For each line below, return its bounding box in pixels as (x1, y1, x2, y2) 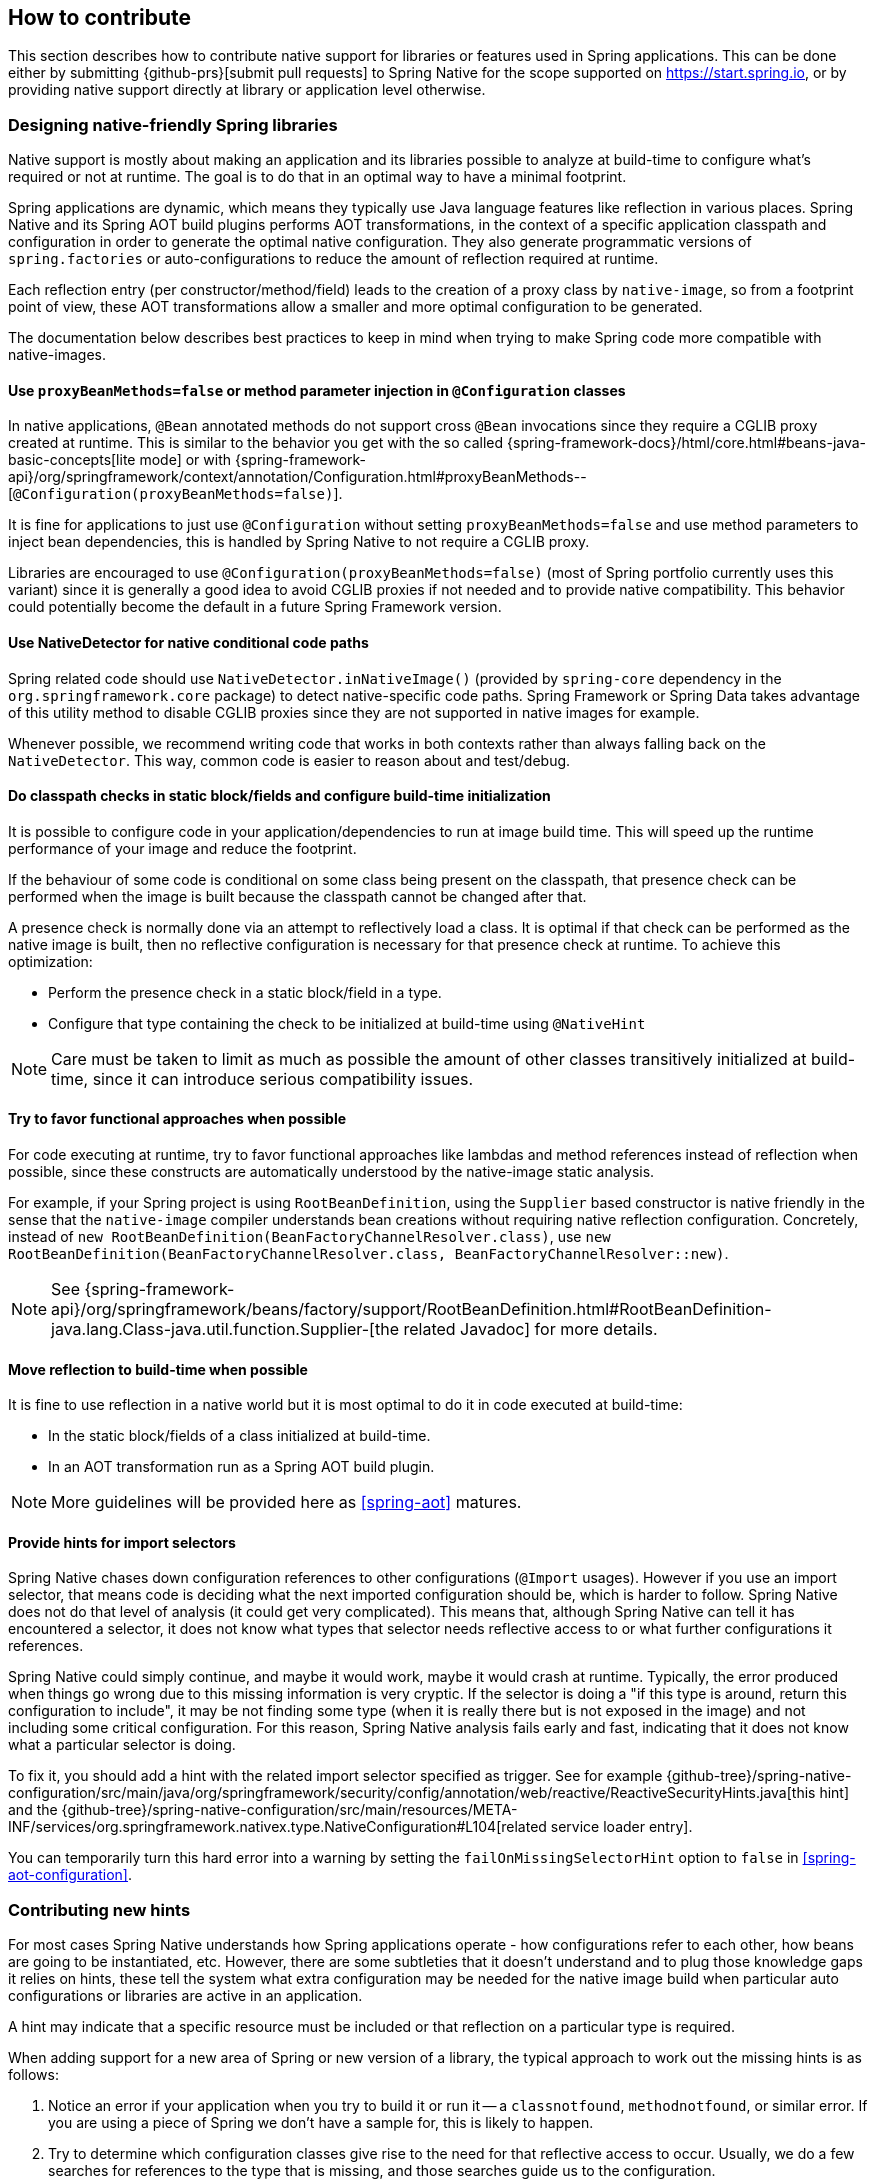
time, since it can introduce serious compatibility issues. (51, 1068, 474, 1089)
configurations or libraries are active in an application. (8, 1987, 363, 2005)
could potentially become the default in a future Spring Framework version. (8, 598, 502, 616)
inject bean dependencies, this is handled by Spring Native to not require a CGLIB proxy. (8, 533, 590, 551)
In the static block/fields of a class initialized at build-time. (48, 1427, 431, 1445)
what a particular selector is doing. (8, 1736, 236, 1754)
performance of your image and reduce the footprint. (8, 839, 357, 857)
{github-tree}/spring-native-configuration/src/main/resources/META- (61, 1801, 518, 1819)
